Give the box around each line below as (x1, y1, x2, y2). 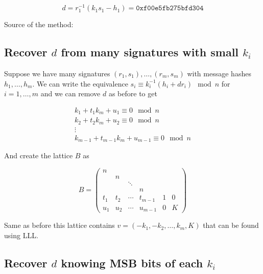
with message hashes (187, 68, 251, 79)
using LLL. (4, 229, 38, 240)
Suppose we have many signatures (4, 68, 110, 79)
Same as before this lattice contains (4, 220, 115, 230)
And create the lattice (4, 150, 73, 161)
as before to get (108, 88, 157, 99)
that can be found (203, 220, 259, 230)
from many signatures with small (61, 44, 239, 60)
